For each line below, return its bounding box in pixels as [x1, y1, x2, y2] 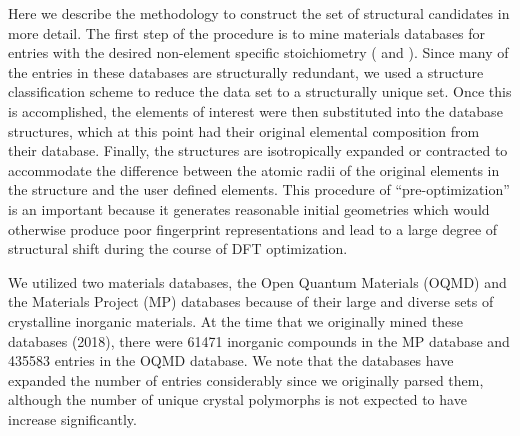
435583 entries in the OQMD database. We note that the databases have [8, 350, 454, 371]
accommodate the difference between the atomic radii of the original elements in [8, 159, 500, 180]
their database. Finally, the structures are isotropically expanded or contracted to [8, 140, 508, 161]
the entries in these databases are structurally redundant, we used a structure [8, 61, 484, 82]
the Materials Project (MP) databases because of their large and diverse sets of [8, 291, 494, 312]
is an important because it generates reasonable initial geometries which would [8, 198, 490, 219]
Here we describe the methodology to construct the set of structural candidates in [8, 3, 510, 23]
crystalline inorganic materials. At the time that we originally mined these [8, 310, 463, 331]
